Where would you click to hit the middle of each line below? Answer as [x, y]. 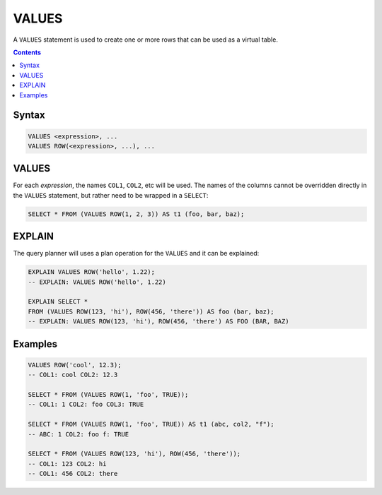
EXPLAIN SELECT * [58, 302]
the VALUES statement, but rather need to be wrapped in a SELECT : [111, 195]
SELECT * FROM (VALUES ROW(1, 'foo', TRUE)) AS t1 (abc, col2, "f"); [151, 424]
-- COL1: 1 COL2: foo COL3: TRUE [86, 405]
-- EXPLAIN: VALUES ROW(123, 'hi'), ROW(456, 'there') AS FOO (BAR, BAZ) [158, 322]
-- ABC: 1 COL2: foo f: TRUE [79, 434]
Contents [27, 52]
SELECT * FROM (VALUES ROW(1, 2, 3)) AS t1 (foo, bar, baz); [136, 214]
